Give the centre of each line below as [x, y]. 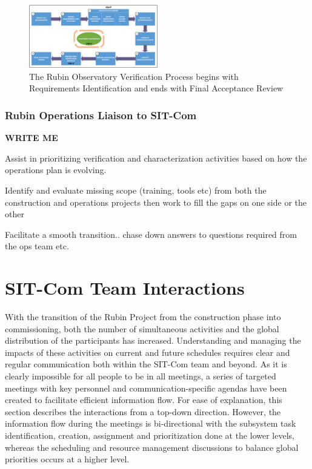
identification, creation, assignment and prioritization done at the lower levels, [150, 435]
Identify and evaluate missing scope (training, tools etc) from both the [136, 190]
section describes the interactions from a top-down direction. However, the [143, 411]
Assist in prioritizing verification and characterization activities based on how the [156, 158]
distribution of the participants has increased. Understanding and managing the [153, 340]
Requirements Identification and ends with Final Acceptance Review [156, 88]
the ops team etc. [37, 246]
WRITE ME [32, 138]
